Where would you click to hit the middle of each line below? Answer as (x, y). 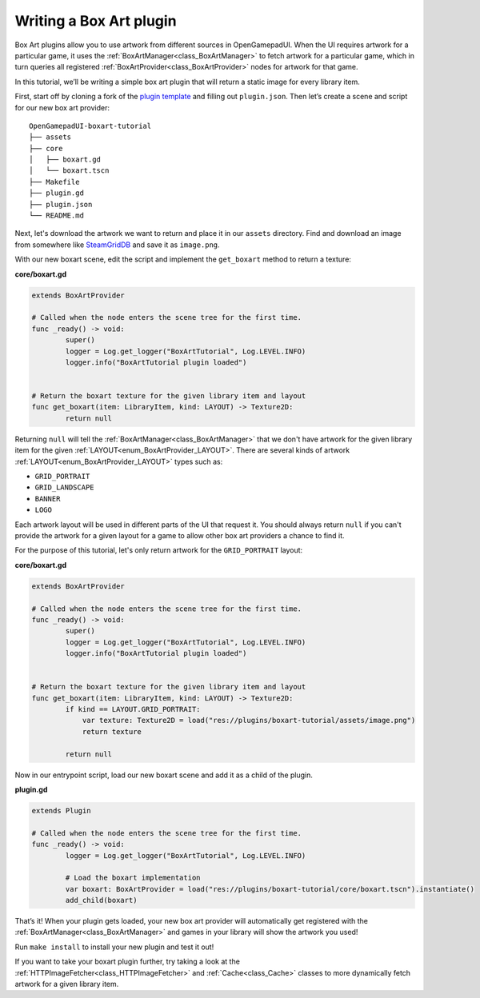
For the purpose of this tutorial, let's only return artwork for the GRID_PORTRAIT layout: (159, 550)
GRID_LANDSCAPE (65, 487)
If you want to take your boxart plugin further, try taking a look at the (127, 962)
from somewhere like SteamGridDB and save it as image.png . (117, 245)
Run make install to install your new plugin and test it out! (114, 947)
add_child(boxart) (101, 900)
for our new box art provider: (62, 107)
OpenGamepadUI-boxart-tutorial (90, 126)
